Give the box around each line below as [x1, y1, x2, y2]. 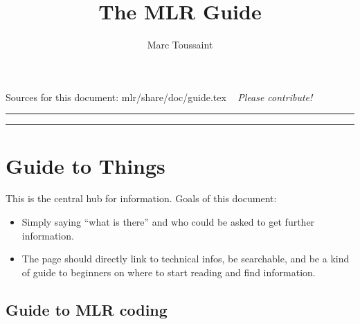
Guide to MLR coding [6, 298, 168, 320]
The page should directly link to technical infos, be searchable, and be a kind [21, 251, 350, 266]
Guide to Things [6, 151, 165, 179]
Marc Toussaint [147, 37, 213, 52]
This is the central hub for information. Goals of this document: [6, 191, 277, 206]
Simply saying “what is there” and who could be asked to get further [21, 215, 315, 229]
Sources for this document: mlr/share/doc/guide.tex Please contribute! [6, 89, 313, 104]
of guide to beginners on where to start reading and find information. [21, 264, 316, 279]
